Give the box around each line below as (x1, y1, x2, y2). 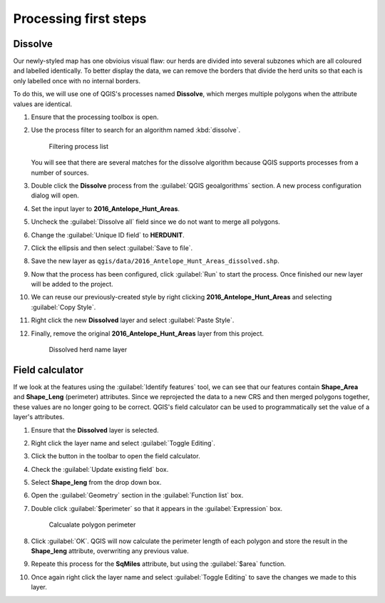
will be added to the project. (31, 280, 113, 289)
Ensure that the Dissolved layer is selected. (31, 426, 160, 434)
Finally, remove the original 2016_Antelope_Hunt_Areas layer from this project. (31, 329, 264, 338)
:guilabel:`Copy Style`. (31, 303, 96, 311)
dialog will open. (31, 191, 80, 200)
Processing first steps (13, 11, 147, 26)
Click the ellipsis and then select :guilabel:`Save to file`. (31, 243, 193, 252)
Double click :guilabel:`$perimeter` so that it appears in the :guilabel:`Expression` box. (31, 504, 283, 512)
